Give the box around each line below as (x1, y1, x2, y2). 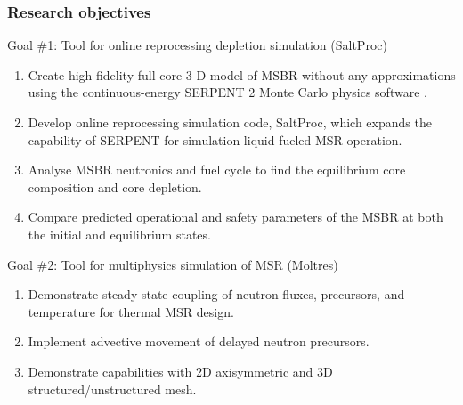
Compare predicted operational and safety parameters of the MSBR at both (28, 207, 443, 226)
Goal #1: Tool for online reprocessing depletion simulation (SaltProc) (7, 36, 387, 54)
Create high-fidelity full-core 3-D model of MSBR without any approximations (28, 65, 456, 84)
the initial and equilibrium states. (28, 224, 211, 243)
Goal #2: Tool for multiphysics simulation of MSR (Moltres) (7, 255, 338, 273)
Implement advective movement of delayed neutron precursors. (28, 332, 370, 351)
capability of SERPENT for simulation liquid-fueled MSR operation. (28, 130, 402, 149)
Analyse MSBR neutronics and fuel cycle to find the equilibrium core (28, 160, 406, 179)
